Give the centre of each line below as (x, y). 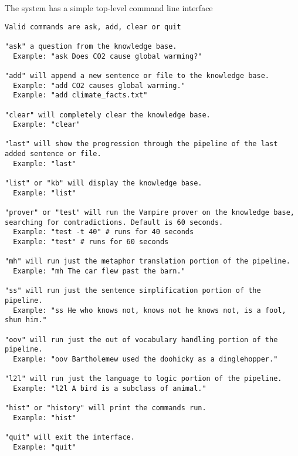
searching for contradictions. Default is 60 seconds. (114, 222)
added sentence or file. (53, 154)
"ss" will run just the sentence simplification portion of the (133, 291)
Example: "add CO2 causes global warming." (99, 85)
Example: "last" (45, 163)
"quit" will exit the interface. (70, 438)
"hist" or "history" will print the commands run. (106, 408)
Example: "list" (45, 193)
